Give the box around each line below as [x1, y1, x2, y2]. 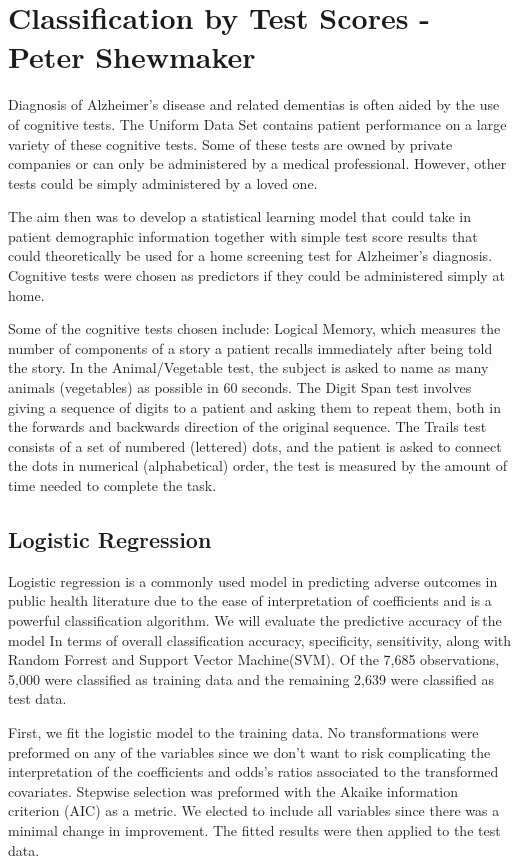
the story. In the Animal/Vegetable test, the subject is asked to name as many [8, 357, 489, 378]
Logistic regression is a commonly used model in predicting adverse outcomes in [8, 570, 498, 591]
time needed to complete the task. [8, 475, 217, 495]
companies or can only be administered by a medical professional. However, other [8, 153, 507, 174]
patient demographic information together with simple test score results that [8, 225, 478, 246]
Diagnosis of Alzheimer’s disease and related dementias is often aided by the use [8, 94, 500, 115]
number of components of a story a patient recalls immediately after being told [8, 337, 493, 358]
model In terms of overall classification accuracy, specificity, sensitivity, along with [8, 629, 512, 650]
